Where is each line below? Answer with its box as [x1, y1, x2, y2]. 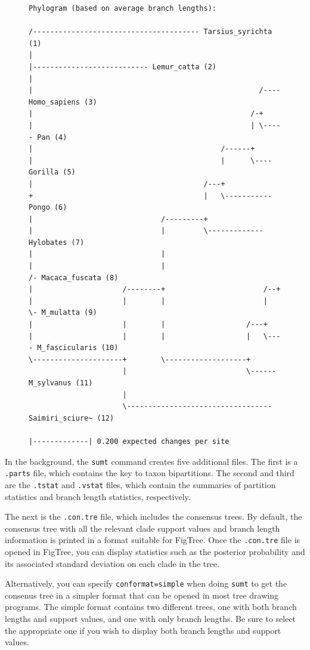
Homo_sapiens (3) [29, 97, 97, 106]
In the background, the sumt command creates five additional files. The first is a [5, 455, 298, 467]
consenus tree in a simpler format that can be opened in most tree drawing [5, 588, 278, 601]
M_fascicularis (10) [37, 344, 119, 352]
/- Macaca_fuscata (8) [29, 273, 119, 282]
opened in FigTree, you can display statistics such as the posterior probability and [5, 545, 305, 558]
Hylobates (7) [29, 238, 85, 247]
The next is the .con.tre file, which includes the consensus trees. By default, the [5, 510, 302, 523]
